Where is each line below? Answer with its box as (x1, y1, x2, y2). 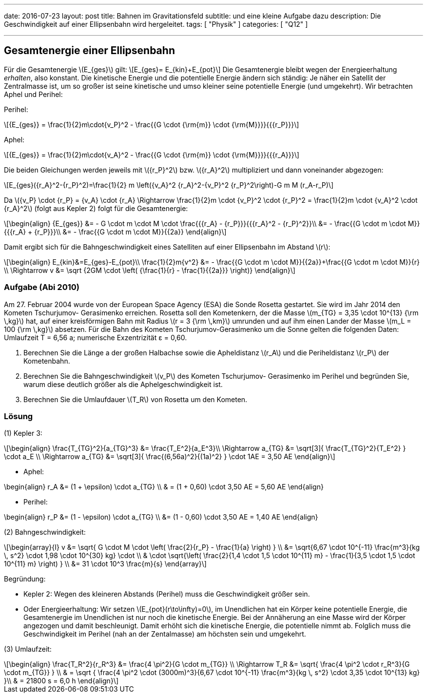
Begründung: (4, 575, 46, 583)
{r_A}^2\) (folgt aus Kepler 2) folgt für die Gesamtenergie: (4, 204, 188, 213)
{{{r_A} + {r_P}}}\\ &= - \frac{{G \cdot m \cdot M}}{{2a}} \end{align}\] (4, 227, 227, 236)
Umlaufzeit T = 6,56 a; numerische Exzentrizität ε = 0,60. (4, 333, 187, 342)
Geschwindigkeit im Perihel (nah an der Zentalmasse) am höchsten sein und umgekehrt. (23, 630, 306, 639)
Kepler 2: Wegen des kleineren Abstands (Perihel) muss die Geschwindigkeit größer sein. (23, 590, 310, 599)
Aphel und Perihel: (4, 90, 63, 98)
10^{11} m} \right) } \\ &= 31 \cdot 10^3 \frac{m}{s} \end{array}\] (4, 560, 207, 568)
